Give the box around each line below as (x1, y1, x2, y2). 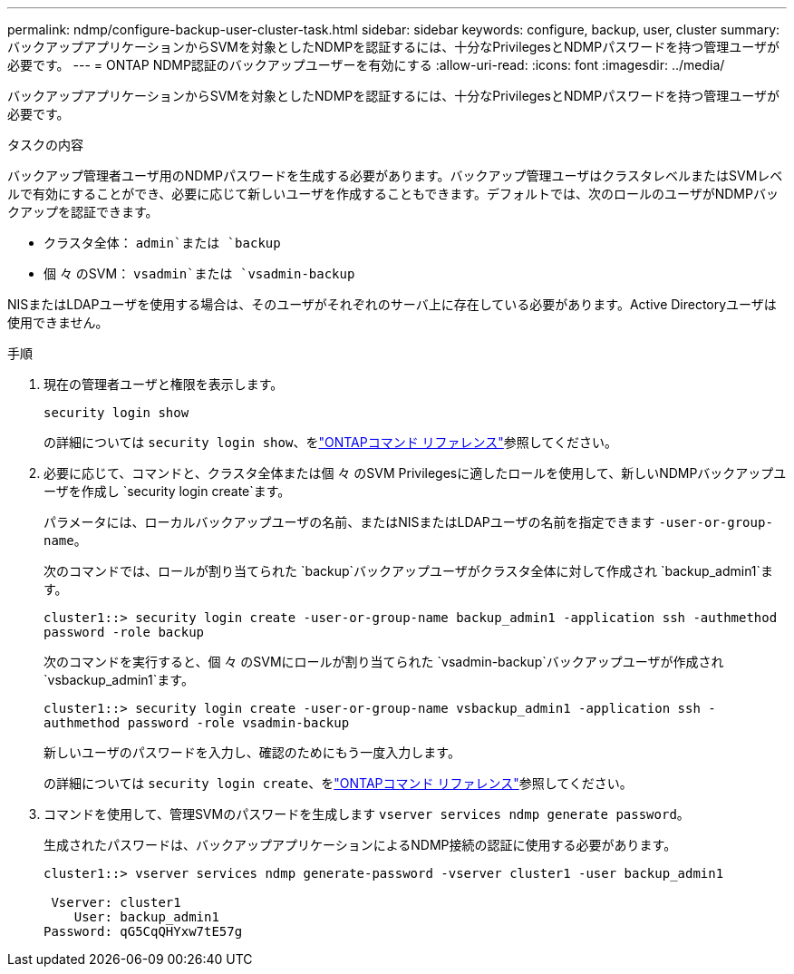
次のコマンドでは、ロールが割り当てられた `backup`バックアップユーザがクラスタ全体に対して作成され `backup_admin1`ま (44, 563, 774, 579)
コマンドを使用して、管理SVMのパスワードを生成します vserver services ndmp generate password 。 (44, 806, 690, 822)
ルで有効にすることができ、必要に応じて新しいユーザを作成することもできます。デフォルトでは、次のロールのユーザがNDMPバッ (7, 186, 779, 201)
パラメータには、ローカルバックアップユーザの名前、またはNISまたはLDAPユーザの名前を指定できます (44, 514, 655, 530)
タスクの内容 (7, 137, 83, 152)
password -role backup (44, 625, 205, 639)
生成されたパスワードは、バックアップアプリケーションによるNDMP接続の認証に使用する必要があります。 (44, 837, 677, 852)
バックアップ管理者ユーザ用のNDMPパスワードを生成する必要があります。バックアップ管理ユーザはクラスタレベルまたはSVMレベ (7, 168, 783, 183)
